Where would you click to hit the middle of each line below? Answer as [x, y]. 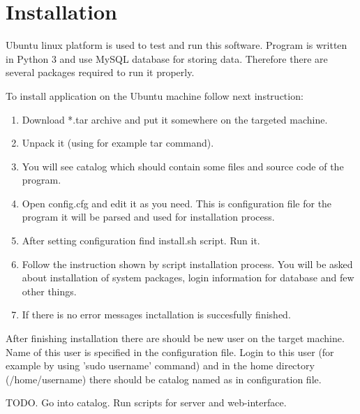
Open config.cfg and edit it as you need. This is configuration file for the [177, 203]
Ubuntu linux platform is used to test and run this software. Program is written [177, 45]
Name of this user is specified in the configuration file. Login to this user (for [170, 352]
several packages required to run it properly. [100, 72]
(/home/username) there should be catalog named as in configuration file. [164, 379]
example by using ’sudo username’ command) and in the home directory [160, 365]
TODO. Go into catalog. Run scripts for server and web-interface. [146, 402]
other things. [49, 291]
